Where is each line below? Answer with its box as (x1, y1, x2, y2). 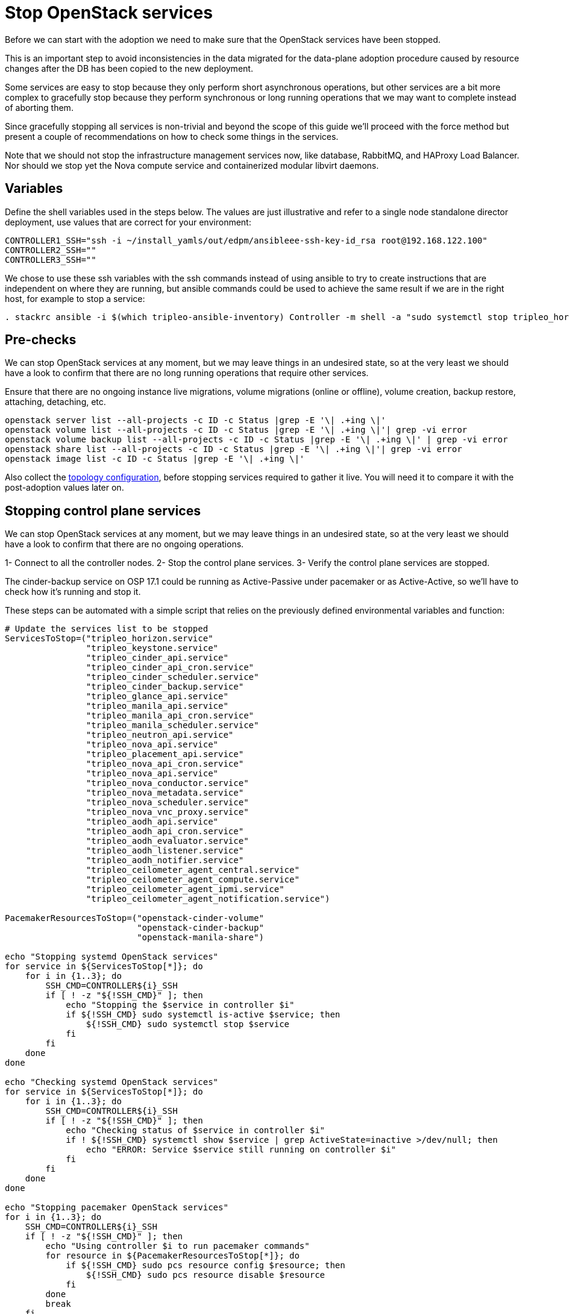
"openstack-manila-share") (137, 932, 264, 943)
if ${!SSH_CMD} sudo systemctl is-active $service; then (66, 1010, 341, 1020)
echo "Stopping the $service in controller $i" (66, 1000, 295, 1010)
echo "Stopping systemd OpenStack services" (5, 952, 219, 962)
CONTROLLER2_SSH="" (5, 245, 96, 255)
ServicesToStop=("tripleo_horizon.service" (5, 633, 213, 644)
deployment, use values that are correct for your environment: (5, 216, 251, 227)
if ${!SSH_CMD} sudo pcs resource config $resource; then (66, 1260, 345, 1271)
